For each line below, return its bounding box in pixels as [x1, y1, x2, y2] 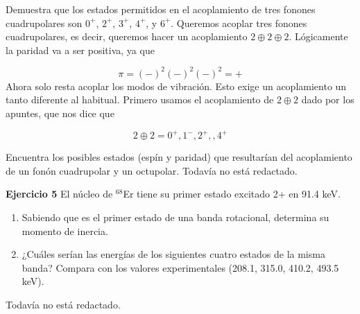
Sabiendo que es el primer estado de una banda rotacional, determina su [22, 209, 329, 224]
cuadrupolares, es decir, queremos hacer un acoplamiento [6, 29, 248, 44]
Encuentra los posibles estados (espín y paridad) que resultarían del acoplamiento [6, 150, 352, 164]
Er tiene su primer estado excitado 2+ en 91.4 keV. [123, 186, 341, 201]
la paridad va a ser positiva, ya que [6, 42, 155, 57]
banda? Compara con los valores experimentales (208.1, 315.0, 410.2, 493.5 [22, 260, 339, 274]
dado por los [301, 92, 354, 107]
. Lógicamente [289, 29, 348, 44]
